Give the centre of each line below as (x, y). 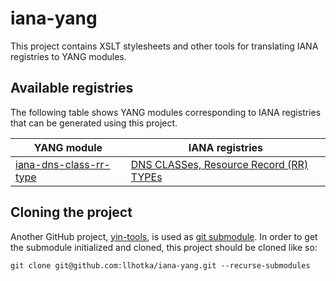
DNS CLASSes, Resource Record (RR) (219, 164)
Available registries (72, 88)
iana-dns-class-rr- (63, 164)
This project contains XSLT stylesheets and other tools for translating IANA (164, 46)
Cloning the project (71, 212)
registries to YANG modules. (68, 56)
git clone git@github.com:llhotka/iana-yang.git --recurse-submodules (160, 265)
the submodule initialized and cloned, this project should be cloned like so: (164, 247)
